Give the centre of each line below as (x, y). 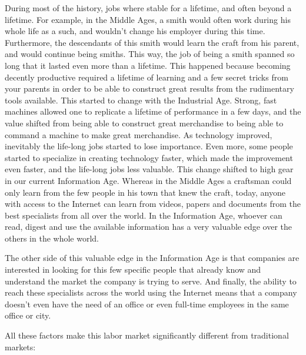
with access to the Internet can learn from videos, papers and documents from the (153, 204)
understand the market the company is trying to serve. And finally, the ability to (151, 281)
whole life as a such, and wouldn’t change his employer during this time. (135, 31)
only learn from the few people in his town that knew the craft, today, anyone (145, 192)
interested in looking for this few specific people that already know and (133, 269)
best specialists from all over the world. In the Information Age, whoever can (144, 215)
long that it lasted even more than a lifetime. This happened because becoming (148, 65)
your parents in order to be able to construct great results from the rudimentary (149, 88)
